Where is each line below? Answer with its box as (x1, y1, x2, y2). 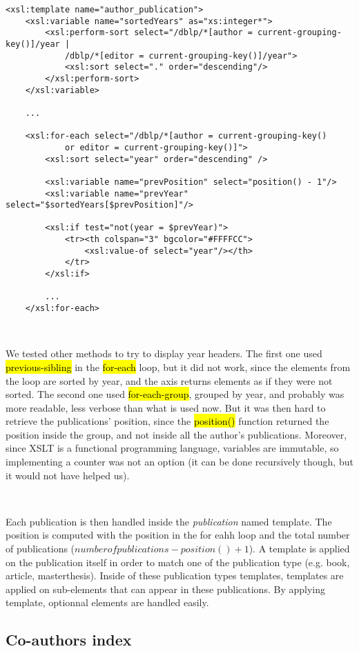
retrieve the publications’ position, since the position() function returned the (6, 414, 329, 428)
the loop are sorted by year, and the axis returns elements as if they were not (6, 373, 333, 388)
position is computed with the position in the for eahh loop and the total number (6, 528, 350, 542)
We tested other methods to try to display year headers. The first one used (6, 346, 322, 361)
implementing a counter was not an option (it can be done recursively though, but (6, 454, 353, 469)
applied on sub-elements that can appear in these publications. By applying (6, 581, 325, 596)
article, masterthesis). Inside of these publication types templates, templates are (6, 568, 344, 583)
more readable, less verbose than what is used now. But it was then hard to (6, 400, 326, 414)
